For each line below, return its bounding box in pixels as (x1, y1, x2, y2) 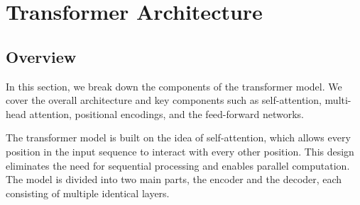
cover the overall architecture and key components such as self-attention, (6, 93, 322, 107)
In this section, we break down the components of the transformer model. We (6, 78, 342, 93)
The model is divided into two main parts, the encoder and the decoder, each (6, 172, 342, 187)
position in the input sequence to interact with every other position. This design (6, 143, 354, 158)
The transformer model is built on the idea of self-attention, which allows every (6, 130, 351, 145)
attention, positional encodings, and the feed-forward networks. (29, 106, 304, 121)
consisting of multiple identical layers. (6, 185, 170, 200)
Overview (6, 45, 77, 67)
